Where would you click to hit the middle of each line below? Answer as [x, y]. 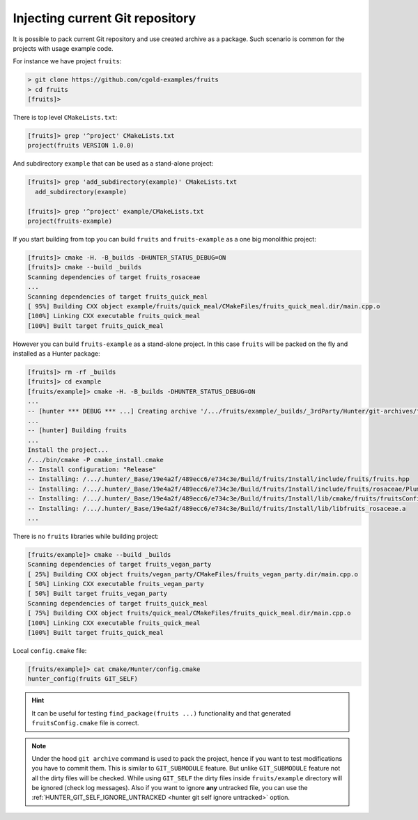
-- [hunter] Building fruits [77, 431]
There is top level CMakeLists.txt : [65, 118]
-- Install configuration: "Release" [92, 469]
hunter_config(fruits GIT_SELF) [83, 679]
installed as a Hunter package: [56, 354]
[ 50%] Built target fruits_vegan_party [97, 594]
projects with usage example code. [63, 48]
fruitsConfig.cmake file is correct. [85, 723]
